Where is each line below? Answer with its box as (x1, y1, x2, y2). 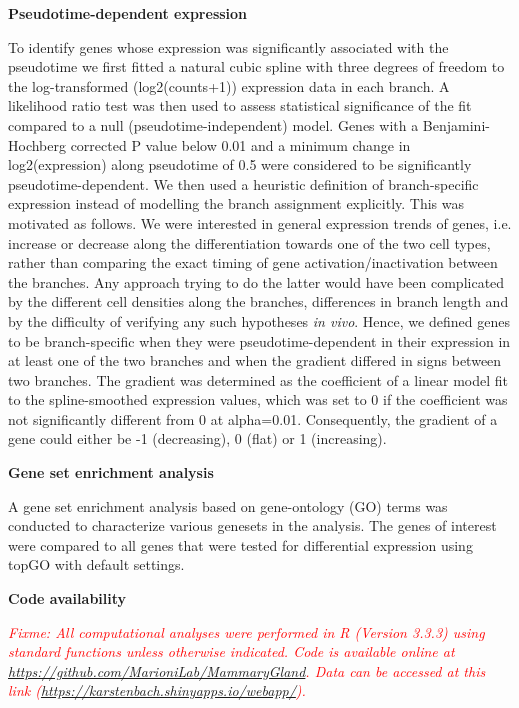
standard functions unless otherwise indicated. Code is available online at (8, 641, 455, 662)
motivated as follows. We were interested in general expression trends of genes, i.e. (8, 212, 512, 233)
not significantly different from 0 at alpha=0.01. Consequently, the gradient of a (8, 408, 498, 429)
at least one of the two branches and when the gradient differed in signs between (8, 350, 502, 371)
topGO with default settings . (8, 554, 185, 575)
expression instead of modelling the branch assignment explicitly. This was (8, 193, 465, 214)
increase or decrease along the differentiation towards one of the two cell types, (8, 232, 491, 253)
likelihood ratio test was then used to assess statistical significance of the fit (8, 95, 472, 116)
